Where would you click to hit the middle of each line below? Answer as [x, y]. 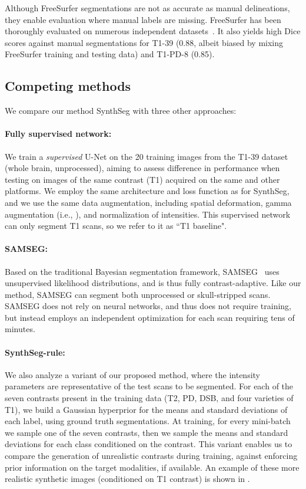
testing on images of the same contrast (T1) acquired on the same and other [142, 179]
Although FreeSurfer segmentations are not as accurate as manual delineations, [147, 8]
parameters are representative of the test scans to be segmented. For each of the [149, 386]
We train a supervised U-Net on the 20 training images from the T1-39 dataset [147, 156]
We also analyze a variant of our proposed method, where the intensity [132, 374]
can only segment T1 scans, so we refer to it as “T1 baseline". [116, 226]
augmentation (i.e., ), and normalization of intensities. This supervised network [148, 214]
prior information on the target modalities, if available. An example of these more [152, 467]
